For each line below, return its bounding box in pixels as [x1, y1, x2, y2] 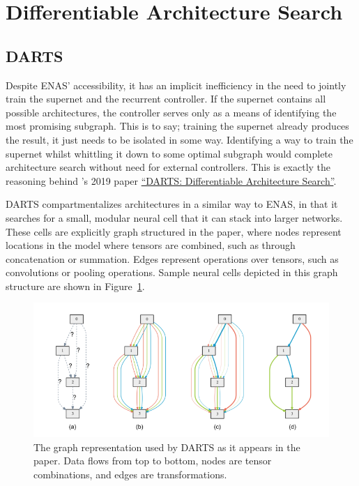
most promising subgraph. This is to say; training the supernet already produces [6, 119, 349, 133]
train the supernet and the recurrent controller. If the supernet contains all [6, 91, 326, 106]
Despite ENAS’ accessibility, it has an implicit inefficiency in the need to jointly [6, 77, 346, 92]
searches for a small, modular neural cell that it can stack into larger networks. [6, 210, 343, 225]
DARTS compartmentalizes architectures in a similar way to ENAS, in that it [6, 197, 338, 211]
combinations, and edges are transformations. [33, 466, 227, 481]
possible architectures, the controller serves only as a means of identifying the [6, 105, 337, 119]
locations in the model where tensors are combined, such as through [6, 238, 296, 252]
